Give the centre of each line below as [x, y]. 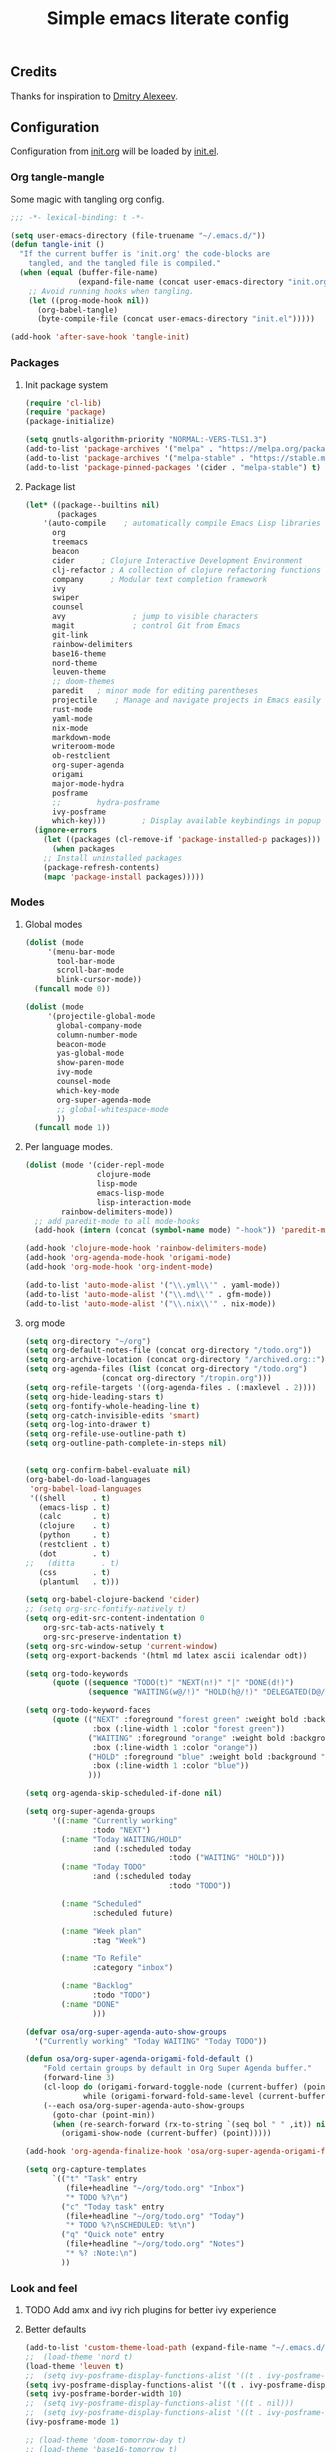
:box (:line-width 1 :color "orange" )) [175, 1747]
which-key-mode [88, 1090]
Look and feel [44, 2288]
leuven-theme [79, 672]
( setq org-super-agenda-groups [90, 1812]
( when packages [83, 849]
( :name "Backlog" [97, 1986]
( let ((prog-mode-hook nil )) [89, 300]
